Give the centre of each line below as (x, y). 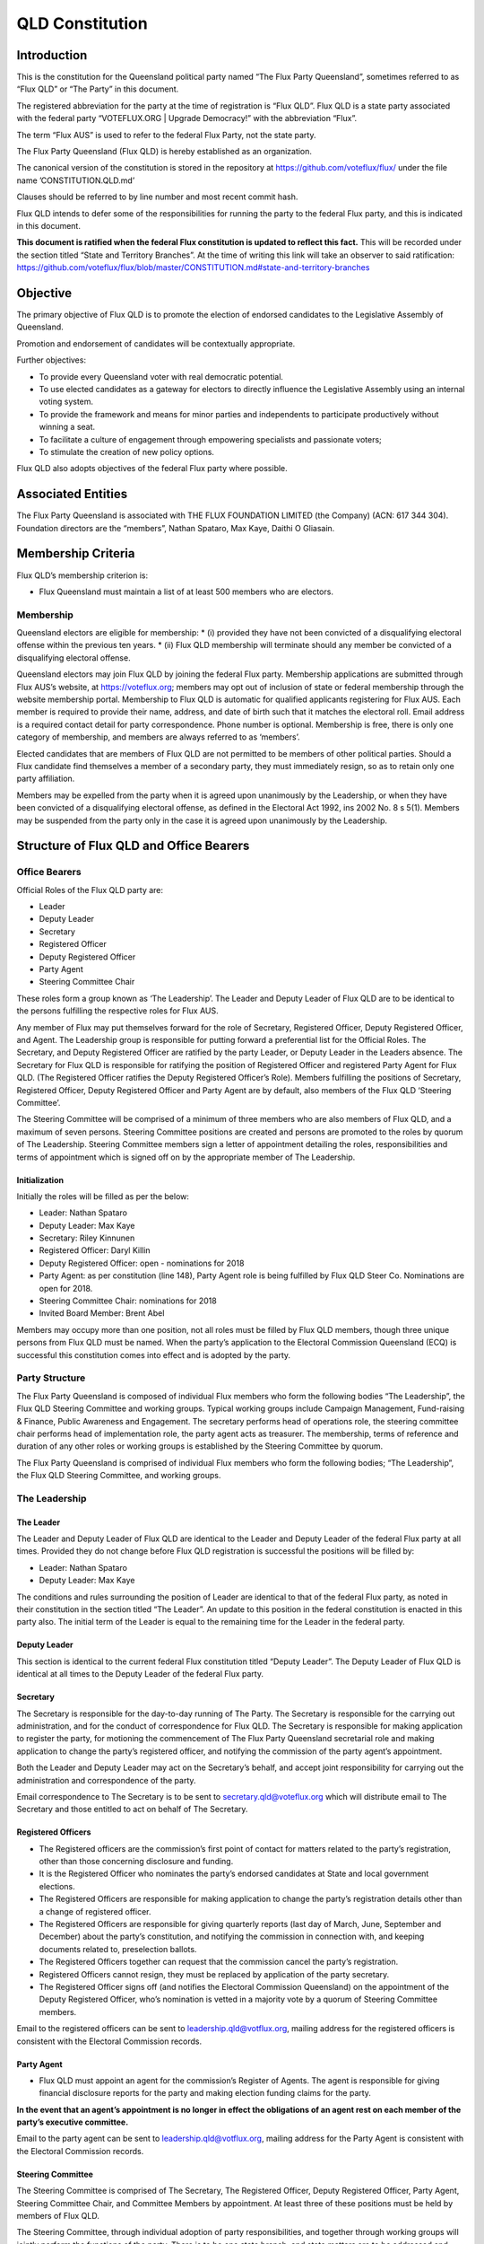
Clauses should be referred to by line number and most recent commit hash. (157, 197)
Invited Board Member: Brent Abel (102, 1313)
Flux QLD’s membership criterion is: (82, 575)
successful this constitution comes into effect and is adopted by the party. (154, 1354)
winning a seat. (67, 427)
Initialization (40, 1179)
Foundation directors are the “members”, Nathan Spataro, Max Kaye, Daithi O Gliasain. (176, 528)
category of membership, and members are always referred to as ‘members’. (158, 737)
